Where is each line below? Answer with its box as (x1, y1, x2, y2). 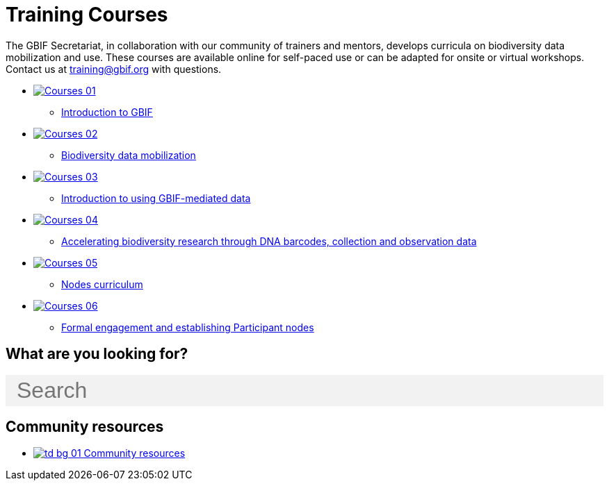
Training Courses (6, 3, 168, 26)
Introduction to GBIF (61, 106, 153, 118)
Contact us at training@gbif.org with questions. (6, 62, 222, 75)
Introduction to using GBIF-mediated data (61, 192, 251, 204)
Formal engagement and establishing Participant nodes (61, 321, 314, 333)
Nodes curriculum (61, 278, 143, 290)
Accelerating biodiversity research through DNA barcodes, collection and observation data (61, 235, 477, 247)
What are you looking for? (6, 345, 188, 363)
